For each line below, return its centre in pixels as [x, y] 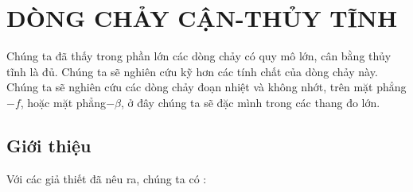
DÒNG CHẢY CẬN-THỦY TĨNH [202, 18]
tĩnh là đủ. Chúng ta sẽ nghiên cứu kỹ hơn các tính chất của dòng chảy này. [192, 71]
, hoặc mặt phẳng [63, 102]
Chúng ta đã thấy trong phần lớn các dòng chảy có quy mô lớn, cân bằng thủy [199, 56]
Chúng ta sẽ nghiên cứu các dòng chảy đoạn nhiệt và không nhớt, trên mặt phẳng [206, 87]
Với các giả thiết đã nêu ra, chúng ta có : [107, 178]
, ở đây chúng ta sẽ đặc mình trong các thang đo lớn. [250, 102]
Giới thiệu [49, 145]
